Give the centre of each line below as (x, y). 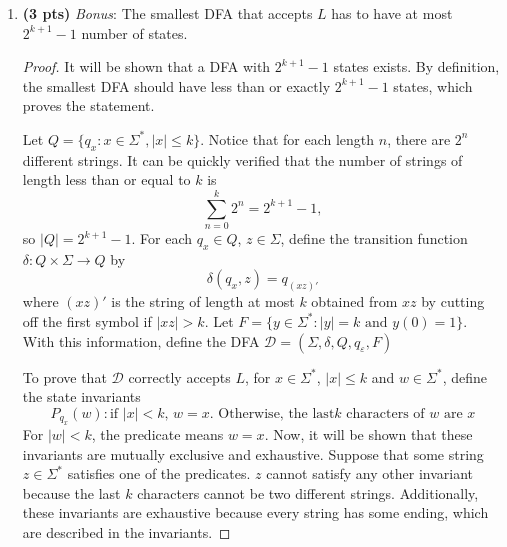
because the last (71, 492)
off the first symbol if (87, 320)
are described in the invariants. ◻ (126, 532)
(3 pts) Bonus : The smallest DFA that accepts (167, 13)
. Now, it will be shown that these (368, 434)
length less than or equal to (106, 179)
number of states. (134, 32)
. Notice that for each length (287, 138)
